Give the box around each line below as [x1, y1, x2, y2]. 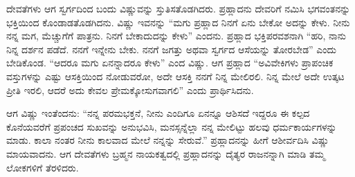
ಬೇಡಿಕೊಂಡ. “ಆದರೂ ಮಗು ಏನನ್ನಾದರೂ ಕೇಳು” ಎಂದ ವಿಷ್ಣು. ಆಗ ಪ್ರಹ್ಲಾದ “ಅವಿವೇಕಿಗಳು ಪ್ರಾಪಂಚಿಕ [6, 55, 334, 70]
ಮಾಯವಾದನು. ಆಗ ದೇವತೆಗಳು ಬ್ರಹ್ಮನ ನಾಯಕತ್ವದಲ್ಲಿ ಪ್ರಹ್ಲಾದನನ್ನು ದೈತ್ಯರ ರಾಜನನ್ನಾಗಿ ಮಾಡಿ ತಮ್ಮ [6, 146, 325, 160]
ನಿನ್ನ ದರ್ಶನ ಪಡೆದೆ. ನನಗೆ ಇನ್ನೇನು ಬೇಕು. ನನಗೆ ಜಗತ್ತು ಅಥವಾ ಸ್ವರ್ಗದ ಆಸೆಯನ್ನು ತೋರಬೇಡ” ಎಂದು [6, 41, 337, 56]
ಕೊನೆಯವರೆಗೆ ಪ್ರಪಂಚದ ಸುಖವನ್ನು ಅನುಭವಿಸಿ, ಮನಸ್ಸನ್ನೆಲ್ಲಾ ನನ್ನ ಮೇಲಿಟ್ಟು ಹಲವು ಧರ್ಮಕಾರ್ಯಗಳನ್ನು [6, 119, 337, 133]
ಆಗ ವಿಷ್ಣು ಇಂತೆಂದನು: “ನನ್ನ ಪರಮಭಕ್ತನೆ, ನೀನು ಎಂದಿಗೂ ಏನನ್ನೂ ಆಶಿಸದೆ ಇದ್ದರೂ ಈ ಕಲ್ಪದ [6, 106, 310, 120]
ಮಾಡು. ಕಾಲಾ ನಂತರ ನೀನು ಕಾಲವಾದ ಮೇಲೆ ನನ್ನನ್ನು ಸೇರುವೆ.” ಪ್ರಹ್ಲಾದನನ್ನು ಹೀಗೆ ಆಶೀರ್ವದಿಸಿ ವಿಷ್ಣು [6, 133, 329, 147]
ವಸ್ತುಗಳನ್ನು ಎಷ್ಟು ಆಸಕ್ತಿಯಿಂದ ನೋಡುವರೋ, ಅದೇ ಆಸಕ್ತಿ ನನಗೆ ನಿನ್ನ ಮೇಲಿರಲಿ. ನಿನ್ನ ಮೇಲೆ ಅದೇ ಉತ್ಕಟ [6, 68, 345, 83]
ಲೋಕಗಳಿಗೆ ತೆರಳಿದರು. [6, 160, 79, 174]
